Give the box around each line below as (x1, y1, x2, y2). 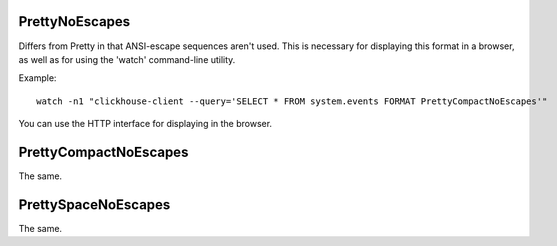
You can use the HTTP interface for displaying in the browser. (18, 118, 273, 130)
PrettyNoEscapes (18, 13, 131, 30)
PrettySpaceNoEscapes (18, 196, 171, 213)
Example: (18, 72, 57, 84)
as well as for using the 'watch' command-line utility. (18, 53, 236, 65)
